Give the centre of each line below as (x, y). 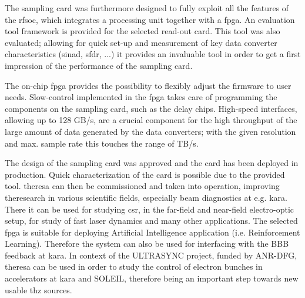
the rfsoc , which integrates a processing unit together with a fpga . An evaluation (150, 19)
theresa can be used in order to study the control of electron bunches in (134, 266)
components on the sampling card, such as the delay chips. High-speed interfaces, (151, 108)
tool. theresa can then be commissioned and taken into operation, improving (142, 186)
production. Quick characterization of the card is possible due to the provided (145, 174)
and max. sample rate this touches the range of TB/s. (102, 143)
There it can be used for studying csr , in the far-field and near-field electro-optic (150, 209)
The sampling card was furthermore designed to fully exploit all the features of (147, 8)
